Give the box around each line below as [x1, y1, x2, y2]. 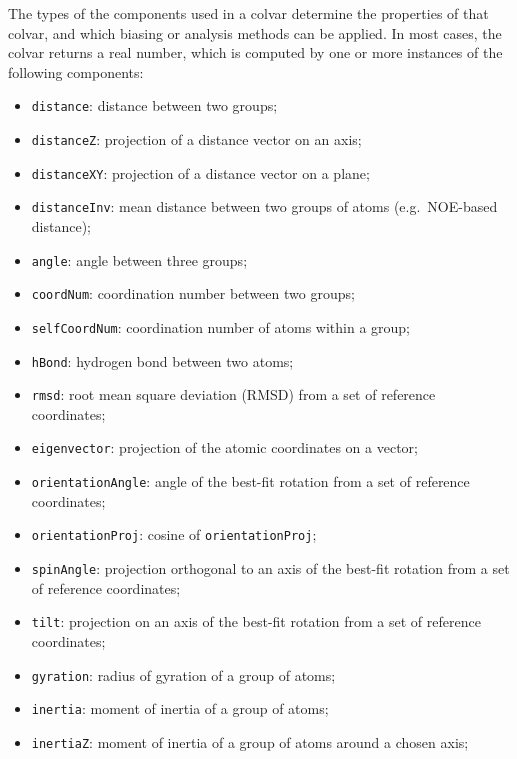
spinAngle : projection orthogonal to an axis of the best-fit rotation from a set [31, 558, 510, 579]
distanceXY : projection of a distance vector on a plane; [31, 162, 370, 183]
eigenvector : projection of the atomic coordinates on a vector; [31, 437, 418, 458]
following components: [8, 61, 144, 82]
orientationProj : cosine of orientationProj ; [31, 524, 317, 545]
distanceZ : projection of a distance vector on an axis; [31, 129, 362, 150]
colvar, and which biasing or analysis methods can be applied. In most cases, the [8, 22, 502, 43]
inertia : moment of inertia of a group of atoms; [31, 698, 329, 719]
